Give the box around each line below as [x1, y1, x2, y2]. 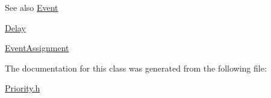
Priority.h [5, 82, 40, 94]
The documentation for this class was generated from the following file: [5, 61, 267, 74]
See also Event [5, 1, 58, 13]
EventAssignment [5, 41, 69, 54]
